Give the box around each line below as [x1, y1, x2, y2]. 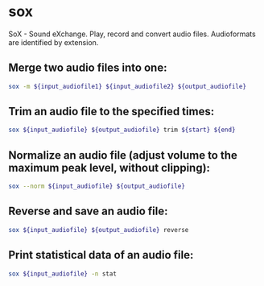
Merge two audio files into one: [8, 61, 167, 75]
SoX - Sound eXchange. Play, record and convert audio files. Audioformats [8, 29, 256, 39]
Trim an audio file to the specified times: [8, 105, 215, 118]
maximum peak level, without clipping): [8, 160, 211, 175]
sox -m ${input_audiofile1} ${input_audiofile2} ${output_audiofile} [8, 82, 247, 90]
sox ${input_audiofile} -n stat [8, 269, 117, 278]
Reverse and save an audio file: [8, 205, 168, 218]
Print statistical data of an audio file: [8, 248, 194, 262]
